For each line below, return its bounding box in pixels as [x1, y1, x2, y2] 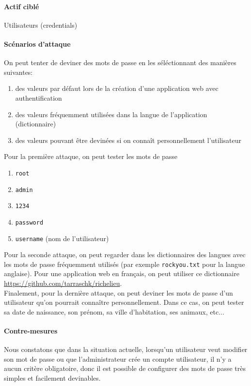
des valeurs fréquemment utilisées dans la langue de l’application [15, 109, 207, 119]
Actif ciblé [4, 1, 39, 11]
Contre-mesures [4, 326, 58, 336]
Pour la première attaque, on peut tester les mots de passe [4, 151, 178, 161]
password [15, 219, 44, 226]
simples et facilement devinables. [4, 373, 101, 383]
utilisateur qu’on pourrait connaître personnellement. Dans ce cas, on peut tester [4, 297, 244, 307]
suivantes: [4, 67, 33, 77]
